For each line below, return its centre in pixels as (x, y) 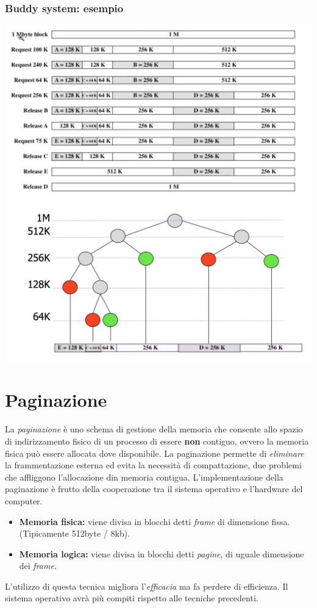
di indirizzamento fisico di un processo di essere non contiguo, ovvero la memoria (157, 441)
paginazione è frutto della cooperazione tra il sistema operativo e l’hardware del (154, 489)
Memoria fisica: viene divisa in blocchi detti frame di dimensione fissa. (155, 521)
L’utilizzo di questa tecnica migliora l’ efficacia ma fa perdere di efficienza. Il (147, 586)
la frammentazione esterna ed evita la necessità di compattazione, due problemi (153, 465)
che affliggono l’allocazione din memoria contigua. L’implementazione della (144, 477)
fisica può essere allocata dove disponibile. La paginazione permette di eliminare (155, 453)
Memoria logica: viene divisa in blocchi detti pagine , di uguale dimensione (162, 553)
